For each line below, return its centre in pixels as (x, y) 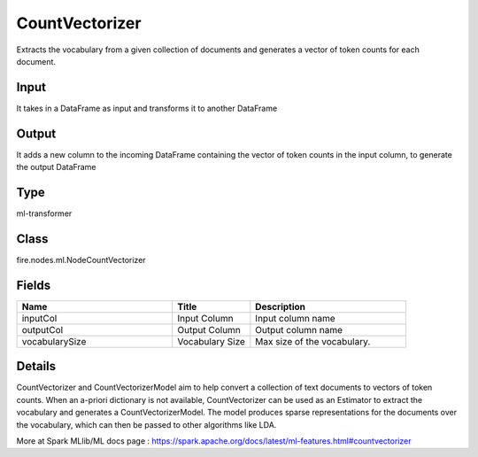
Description (280, 306)
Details (36, 366)
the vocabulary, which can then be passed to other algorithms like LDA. (146, 424)
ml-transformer (44, 213)
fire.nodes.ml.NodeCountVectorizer (81, 259)
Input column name (295, 318)
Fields (34, 285)
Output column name (299, 329)
